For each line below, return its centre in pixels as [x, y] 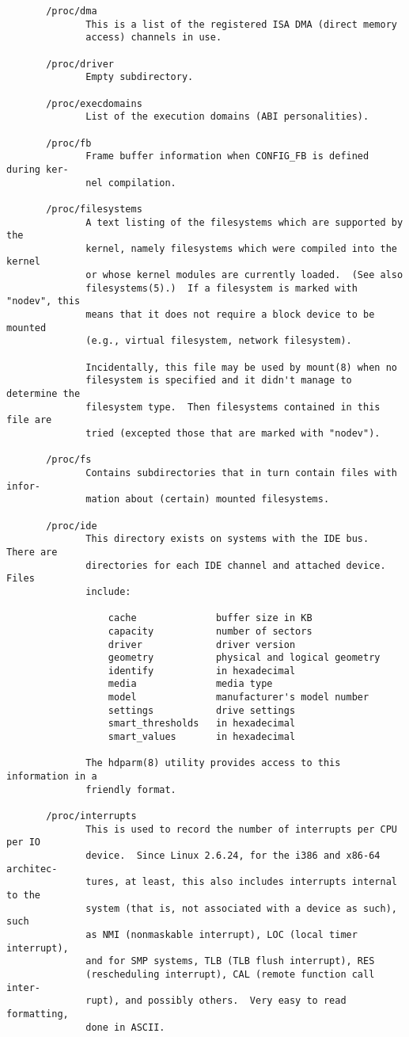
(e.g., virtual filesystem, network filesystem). [219, 341]
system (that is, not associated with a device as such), [241, 908]
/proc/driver [80, 64]
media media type [190, 684]
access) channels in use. [154, 38]
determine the [44, 394]
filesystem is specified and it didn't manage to [219, 381]
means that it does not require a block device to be [230, 315]
